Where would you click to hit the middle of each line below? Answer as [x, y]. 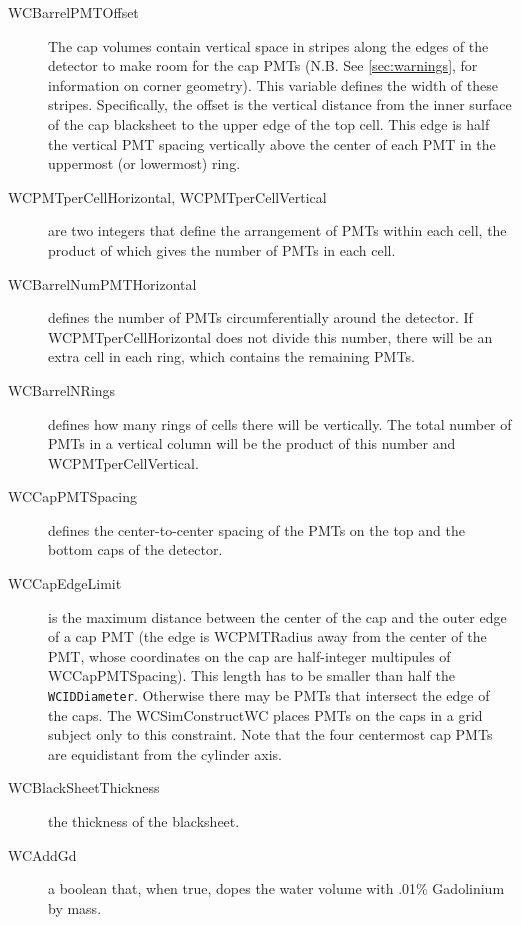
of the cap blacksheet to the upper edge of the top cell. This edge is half [269, 123]
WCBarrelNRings [62, 389]
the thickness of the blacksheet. [144, 821]
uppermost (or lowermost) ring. [144, 163]
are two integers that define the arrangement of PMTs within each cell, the [277, 230]
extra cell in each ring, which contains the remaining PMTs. [231, 356]
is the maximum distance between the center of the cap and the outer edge [277, 616]
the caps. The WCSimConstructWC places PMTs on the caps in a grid [265, 714]
